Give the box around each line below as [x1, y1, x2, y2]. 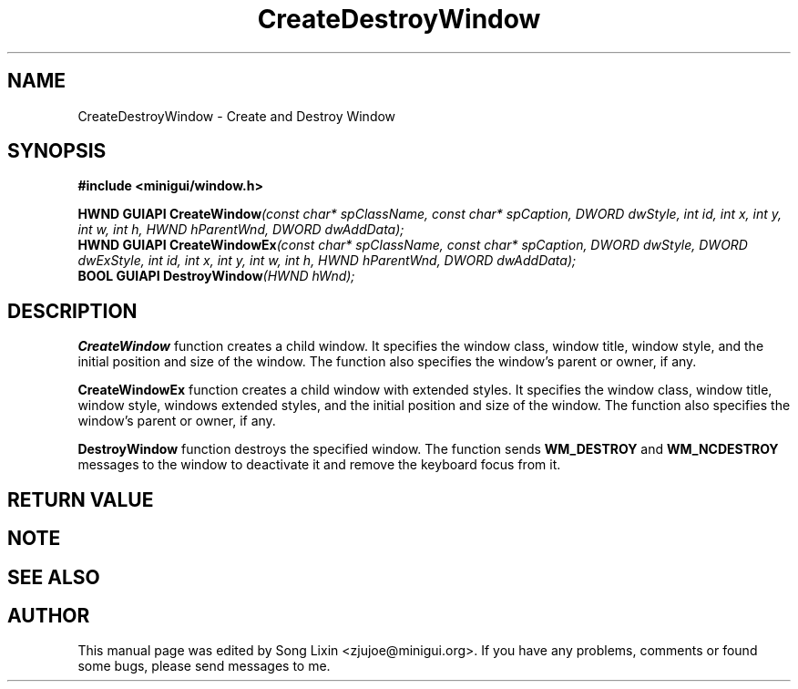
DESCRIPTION [7, 299, 138, 323]
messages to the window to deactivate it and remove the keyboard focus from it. [77, 457, 561, 473]
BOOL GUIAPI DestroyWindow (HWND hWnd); [77, 268, 355, 284]
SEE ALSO [7, 565, 100, 589]
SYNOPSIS [7, 139, 107, 163]
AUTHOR [7, 603, 90, 627]
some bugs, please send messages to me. [77, 658, 331, 674]
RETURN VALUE [7, 488, 154, 511]
